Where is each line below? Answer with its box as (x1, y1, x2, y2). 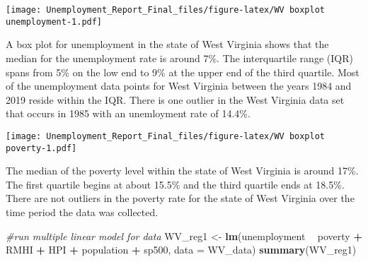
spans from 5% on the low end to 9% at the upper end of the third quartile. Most (6, 64, 360, 79)
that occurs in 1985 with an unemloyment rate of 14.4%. (6, 106, 251, 121)
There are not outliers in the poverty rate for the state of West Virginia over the (6, 191, 355, 206)
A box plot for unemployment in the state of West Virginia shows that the (6, 37, 329, 52)
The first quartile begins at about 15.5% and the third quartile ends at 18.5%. (6, 177, 345, 191)
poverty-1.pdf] (6, 143, 77, 153)
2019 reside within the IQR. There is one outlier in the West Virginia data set (6, 92, 345, 107)
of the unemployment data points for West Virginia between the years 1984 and (6, 78, 352, 93)
